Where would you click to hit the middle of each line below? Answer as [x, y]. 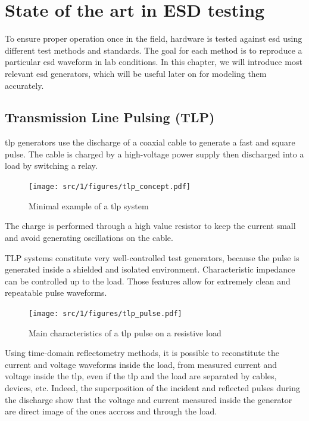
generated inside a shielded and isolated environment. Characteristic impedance [150, 269]
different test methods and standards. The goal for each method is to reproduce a [154, 50]
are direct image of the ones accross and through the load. [111, 411]
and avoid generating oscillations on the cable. [89, 237]
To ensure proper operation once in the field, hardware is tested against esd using [154, 38]
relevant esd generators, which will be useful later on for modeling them [136, 73]
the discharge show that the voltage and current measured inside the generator [149, 399]
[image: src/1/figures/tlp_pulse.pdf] [105, 313]
